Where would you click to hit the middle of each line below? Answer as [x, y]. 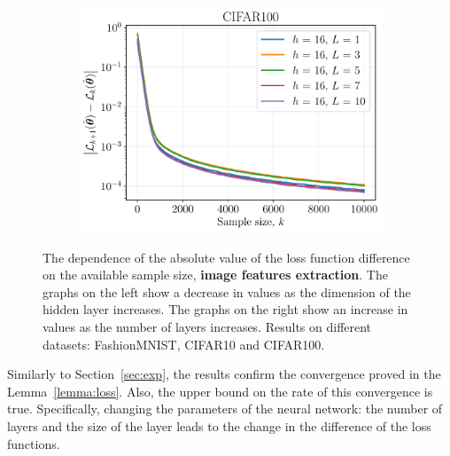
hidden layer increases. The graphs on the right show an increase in [225, 309]
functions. [34, 443]
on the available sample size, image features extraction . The [215, 275]
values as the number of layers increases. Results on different [207, 327]
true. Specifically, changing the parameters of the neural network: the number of [225, 409]
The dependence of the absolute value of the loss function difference [226, 257]
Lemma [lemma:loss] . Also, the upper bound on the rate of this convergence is [220, 391]
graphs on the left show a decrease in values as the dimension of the [227, 291]
